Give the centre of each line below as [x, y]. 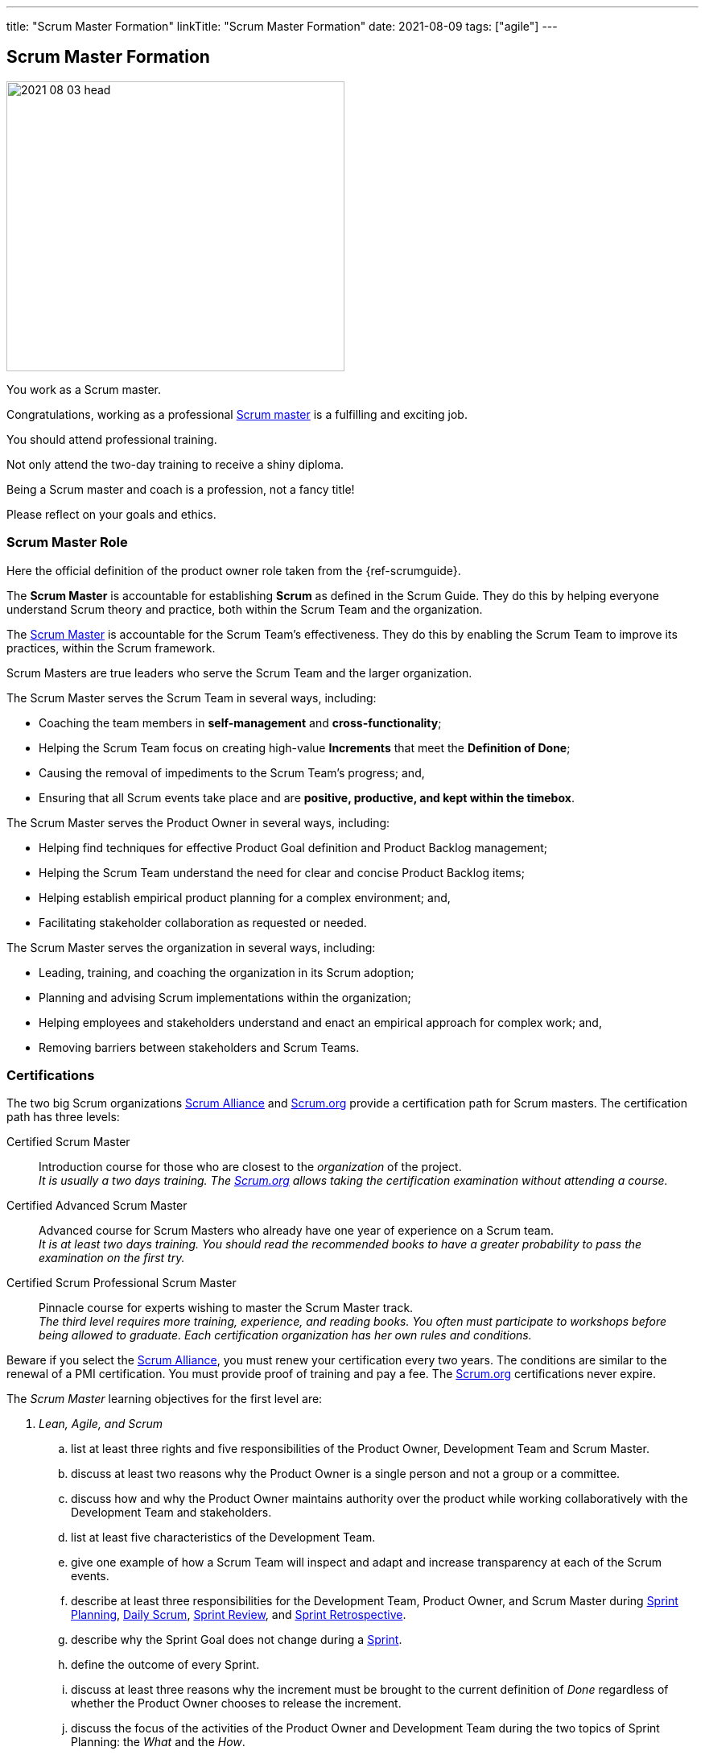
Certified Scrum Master [68, 1142]
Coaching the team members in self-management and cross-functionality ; [240, 722]
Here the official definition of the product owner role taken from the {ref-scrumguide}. [234, 570]
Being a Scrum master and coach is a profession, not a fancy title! [181, 489]
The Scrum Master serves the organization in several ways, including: [191, 947]
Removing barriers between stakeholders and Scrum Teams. [199, 1047]
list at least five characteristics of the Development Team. [223, 1538]
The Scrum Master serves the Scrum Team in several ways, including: [192, 697]
